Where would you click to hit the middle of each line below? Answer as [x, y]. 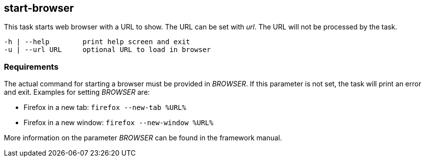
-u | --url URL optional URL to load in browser [107, 50]
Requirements [31, 67]
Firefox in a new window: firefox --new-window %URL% [119, 123]
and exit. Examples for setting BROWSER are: [77, 92]
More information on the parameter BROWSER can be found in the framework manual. [143, 138]
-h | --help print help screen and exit [97, 42]
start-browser [39, 8]
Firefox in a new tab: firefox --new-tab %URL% [105, 107]
